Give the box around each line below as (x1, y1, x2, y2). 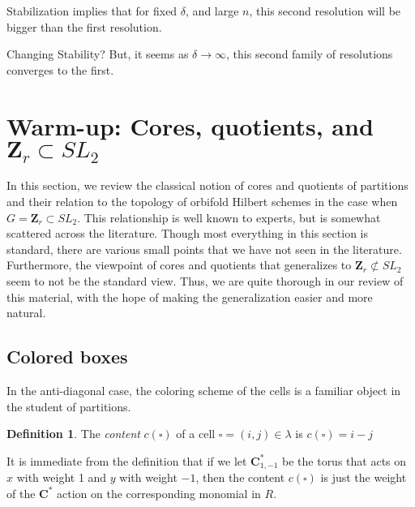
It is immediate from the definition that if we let (6, 452, 247, 469)
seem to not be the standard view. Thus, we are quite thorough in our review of (6, 272, 404, 289)
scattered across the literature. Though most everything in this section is (6, 225, 368, 242)
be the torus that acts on (282, 452, 407, 469)
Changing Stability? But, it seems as (6, 45, 189, 62)
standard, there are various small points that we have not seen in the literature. (6, 240, 402, 257)
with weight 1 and (16, 469, 107, 486)
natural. (6, 304, 46, 321)
